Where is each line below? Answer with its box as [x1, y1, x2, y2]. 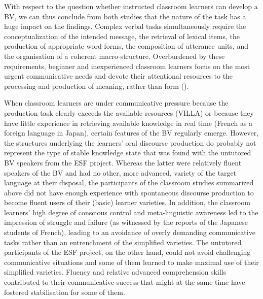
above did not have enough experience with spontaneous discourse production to [4, 187, 254, 197]
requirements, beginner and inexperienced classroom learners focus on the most [4, 60, 250, 71]
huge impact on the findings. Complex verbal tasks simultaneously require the [4, 21, 246, 31]
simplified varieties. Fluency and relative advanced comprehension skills [4, 267, 227, 277]
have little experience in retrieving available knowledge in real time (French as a [4, 117, 253, 128]
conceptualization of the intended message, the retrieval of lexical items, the [4, 30, 240, 41]
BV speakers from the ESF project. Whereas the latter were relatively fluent [4, 157, 242, 168]
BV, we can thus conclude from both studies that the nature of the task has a [4, 11, 246, 21]
